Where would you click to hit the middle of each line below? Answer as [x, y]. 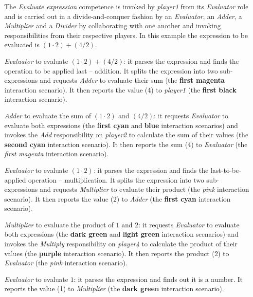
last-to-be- [226, 170]
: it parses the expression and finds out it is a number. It [158, 279]
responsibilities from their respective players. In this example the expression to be [126, 35]
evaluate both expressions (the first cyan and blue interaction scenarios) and [121, 125]
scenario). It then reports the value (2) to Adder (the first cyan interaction [117, 198]
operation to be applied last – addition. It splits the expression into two [111, 70]
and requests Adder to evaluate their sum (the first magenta [132, 80]
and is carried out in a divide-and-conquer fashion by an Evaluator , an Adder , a [123, 16]
